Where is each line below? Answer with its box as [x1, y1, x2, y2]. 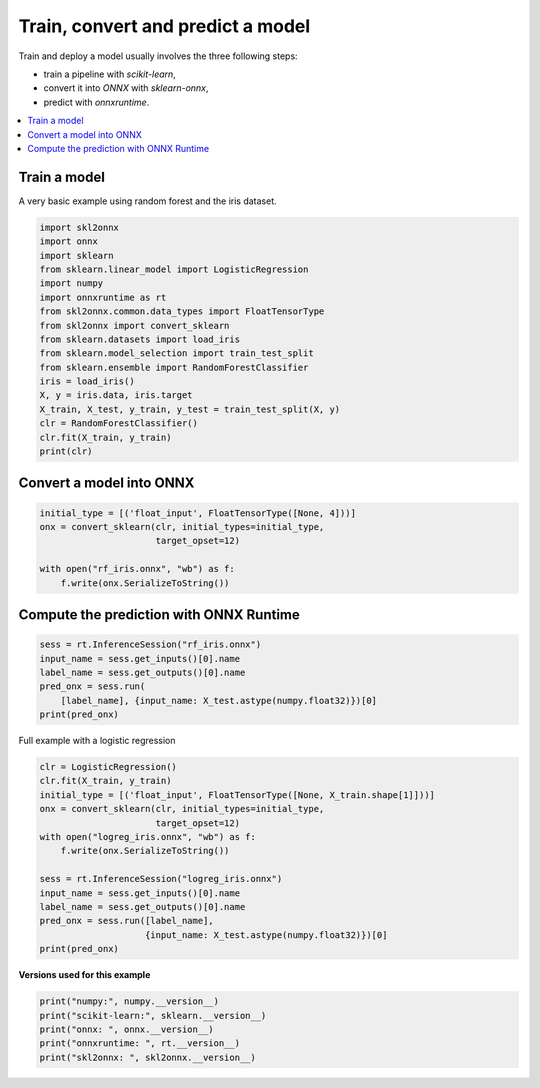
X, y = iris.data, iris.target [39, 390, 194, 401]
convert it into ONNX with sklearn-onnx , [43, 82, 209, 94]
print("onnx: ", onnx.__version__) [39, 1023, 214, 1035]
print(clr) [39, 446, 93, 457]
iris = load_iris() [39, 376, 135, 387]
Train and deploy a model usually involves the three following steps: [18, 50, 299, 62]
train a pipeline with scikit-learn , [43, 68, 177, 80]
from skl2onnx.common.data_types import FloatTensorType [39, 306, 325, 317]
